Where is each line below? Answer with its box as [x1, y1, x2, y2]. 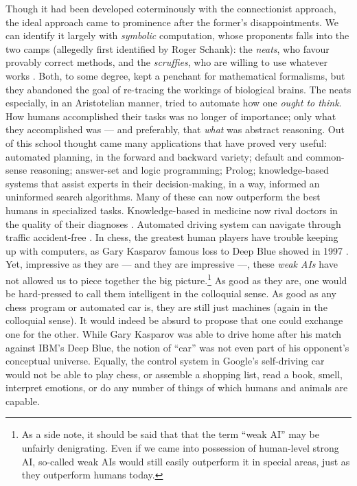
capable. [5, 393, 40, 408]
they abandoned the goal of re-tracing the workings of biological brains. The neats [5, 82, 352, 96]
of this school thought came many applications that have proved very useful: [5, 135, 327, 150]
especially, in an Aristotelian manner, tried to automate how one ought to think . [5, 95, 342, 110]
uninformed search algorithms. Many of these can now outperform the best [5, 189, 321, 204]
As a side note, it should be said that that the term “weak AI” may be [21, 427, 319, 441]
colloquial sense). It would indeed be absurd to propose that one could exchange [5, 313, 343, 327]
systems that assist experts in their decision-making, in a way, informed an [5, 176, 320, 190]
